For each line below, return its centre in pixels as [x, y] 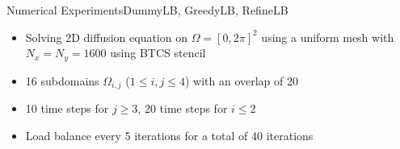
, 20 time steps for [183, 108]
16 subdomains [62, 80]
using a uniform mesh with [328, 37]
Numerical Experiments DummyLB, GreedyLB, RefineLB [147, 10]
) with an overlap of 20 [241, 80]
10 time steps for [67, 108]
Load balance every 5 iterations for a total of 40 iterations [169, 135]
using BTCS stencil [158, 53]
